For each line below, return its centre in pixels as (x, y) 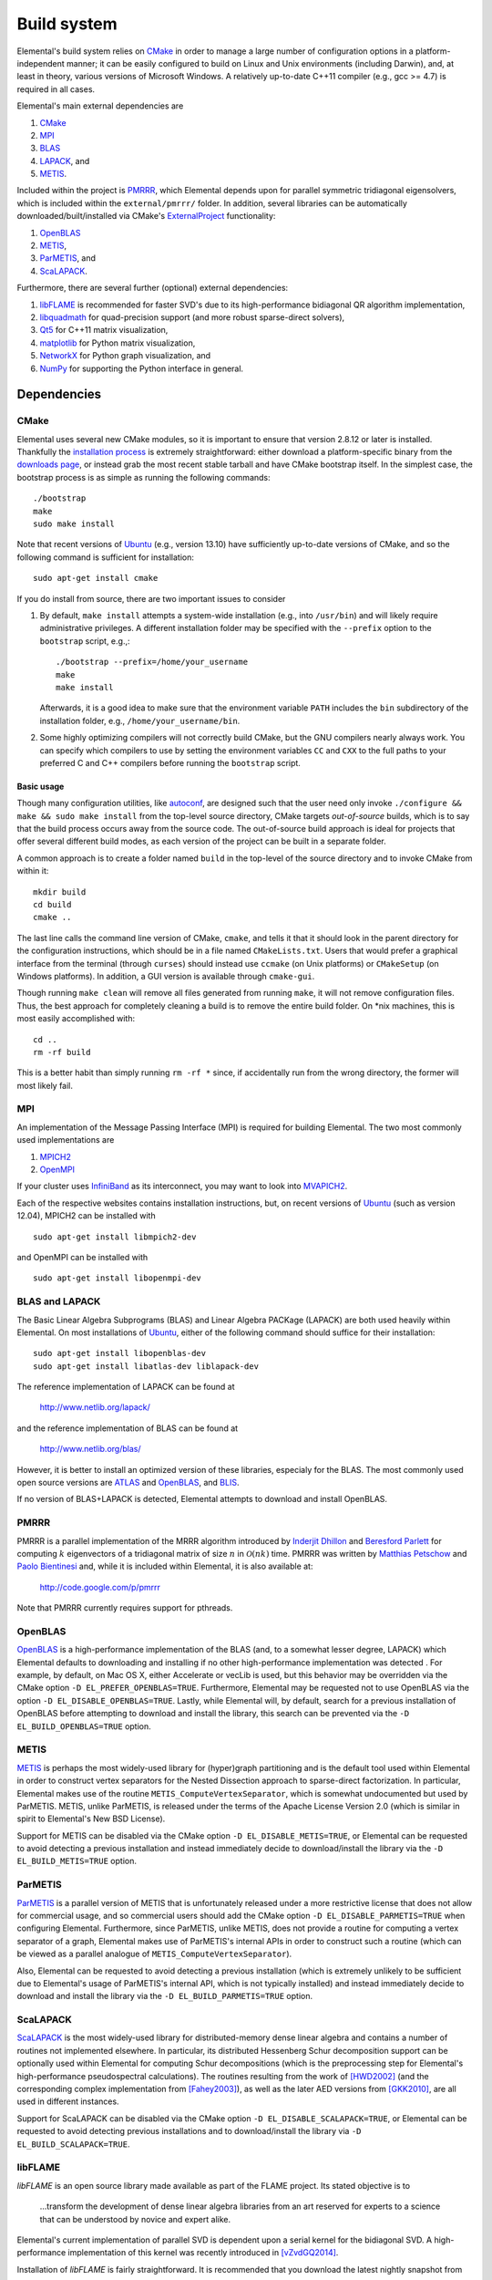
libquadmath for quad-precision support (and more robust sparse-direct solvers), (192, 317)
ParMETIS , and (67, 258)
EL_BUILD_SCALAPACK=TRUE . (73, 2144)
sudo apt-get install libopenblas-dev (120, 1353)
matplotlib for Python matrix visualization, (118, 343)
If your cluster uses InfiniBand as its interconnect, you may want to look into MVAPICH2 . (182, 1187)
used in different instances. (68, 2101)
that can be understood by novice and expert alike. (135, 2219)
